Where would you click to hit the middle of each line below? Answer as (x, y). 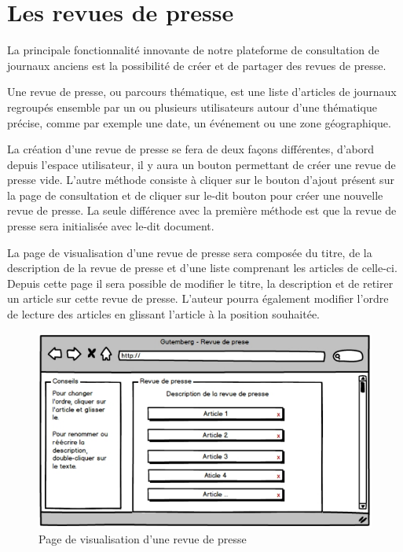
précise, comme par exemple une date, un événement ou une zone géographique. (199, 122)
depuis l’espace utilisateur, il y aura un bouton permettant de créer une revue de (201, 164)
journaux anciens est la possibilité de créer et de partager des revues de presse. (197, 65)
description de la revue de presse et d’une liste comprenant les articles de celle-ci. (202, 268)
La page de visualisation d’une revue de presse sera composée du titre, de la (190, 252)
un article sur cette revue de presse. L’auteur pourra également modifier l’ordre (198, 298)
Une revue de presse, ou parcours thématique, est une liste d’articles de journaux (202, 92)
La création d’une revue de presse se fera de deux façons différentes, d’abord (191, 149)
